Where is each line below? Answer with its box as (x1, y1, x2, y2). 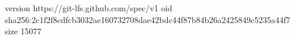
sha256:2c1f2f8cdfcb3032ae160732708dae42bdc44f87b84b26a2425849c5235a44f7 (5, 13, 291, 25)
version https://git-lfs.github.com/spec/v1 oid (5, 2, 172, 14)
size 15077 (5, 25, 42, 37)
